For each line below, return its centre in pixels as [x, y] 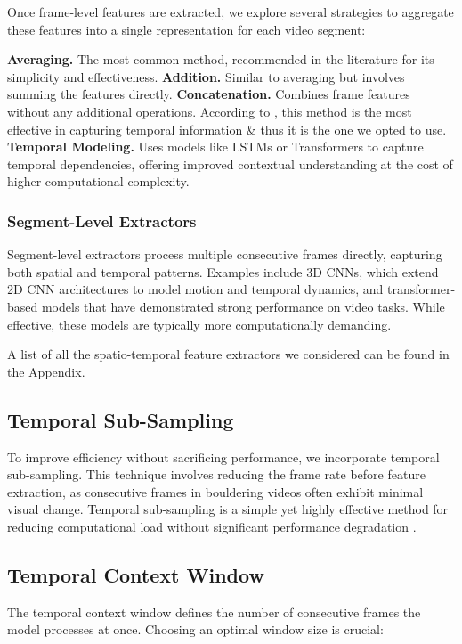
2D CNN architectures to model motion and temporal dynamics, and [195, 289]
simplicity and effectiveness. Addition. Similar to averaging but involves [206, 76]
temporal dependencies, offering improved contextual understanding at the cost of [230, 163]
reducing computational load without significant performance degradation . [212, 526]
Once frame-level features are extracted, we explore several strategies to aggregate [231, 12]
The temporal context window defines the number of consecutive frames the [214, 611]
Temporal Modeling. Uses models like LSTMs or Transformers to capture [215, 147]
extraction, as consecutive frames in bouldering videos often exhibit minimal [215, 491]
